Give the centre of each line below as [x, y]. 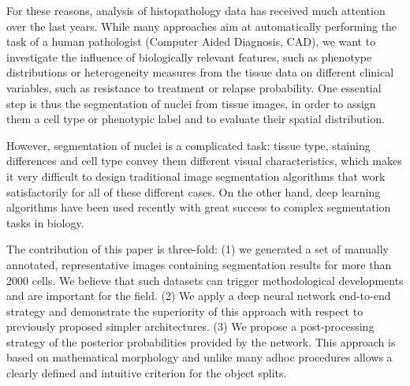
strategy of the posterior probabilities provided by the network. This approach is [201, 341]
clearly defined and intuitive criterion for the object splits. [147, 373]
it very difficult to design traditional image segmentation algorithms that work [196, 176]
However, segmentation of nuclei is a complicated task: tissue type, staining [188, 145]
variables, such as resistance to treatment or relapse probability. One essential [194, 87]
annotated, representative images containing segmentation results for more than [199, 264]
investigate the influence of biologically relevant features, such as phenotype [189, 56]
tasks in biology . [45, 222]
